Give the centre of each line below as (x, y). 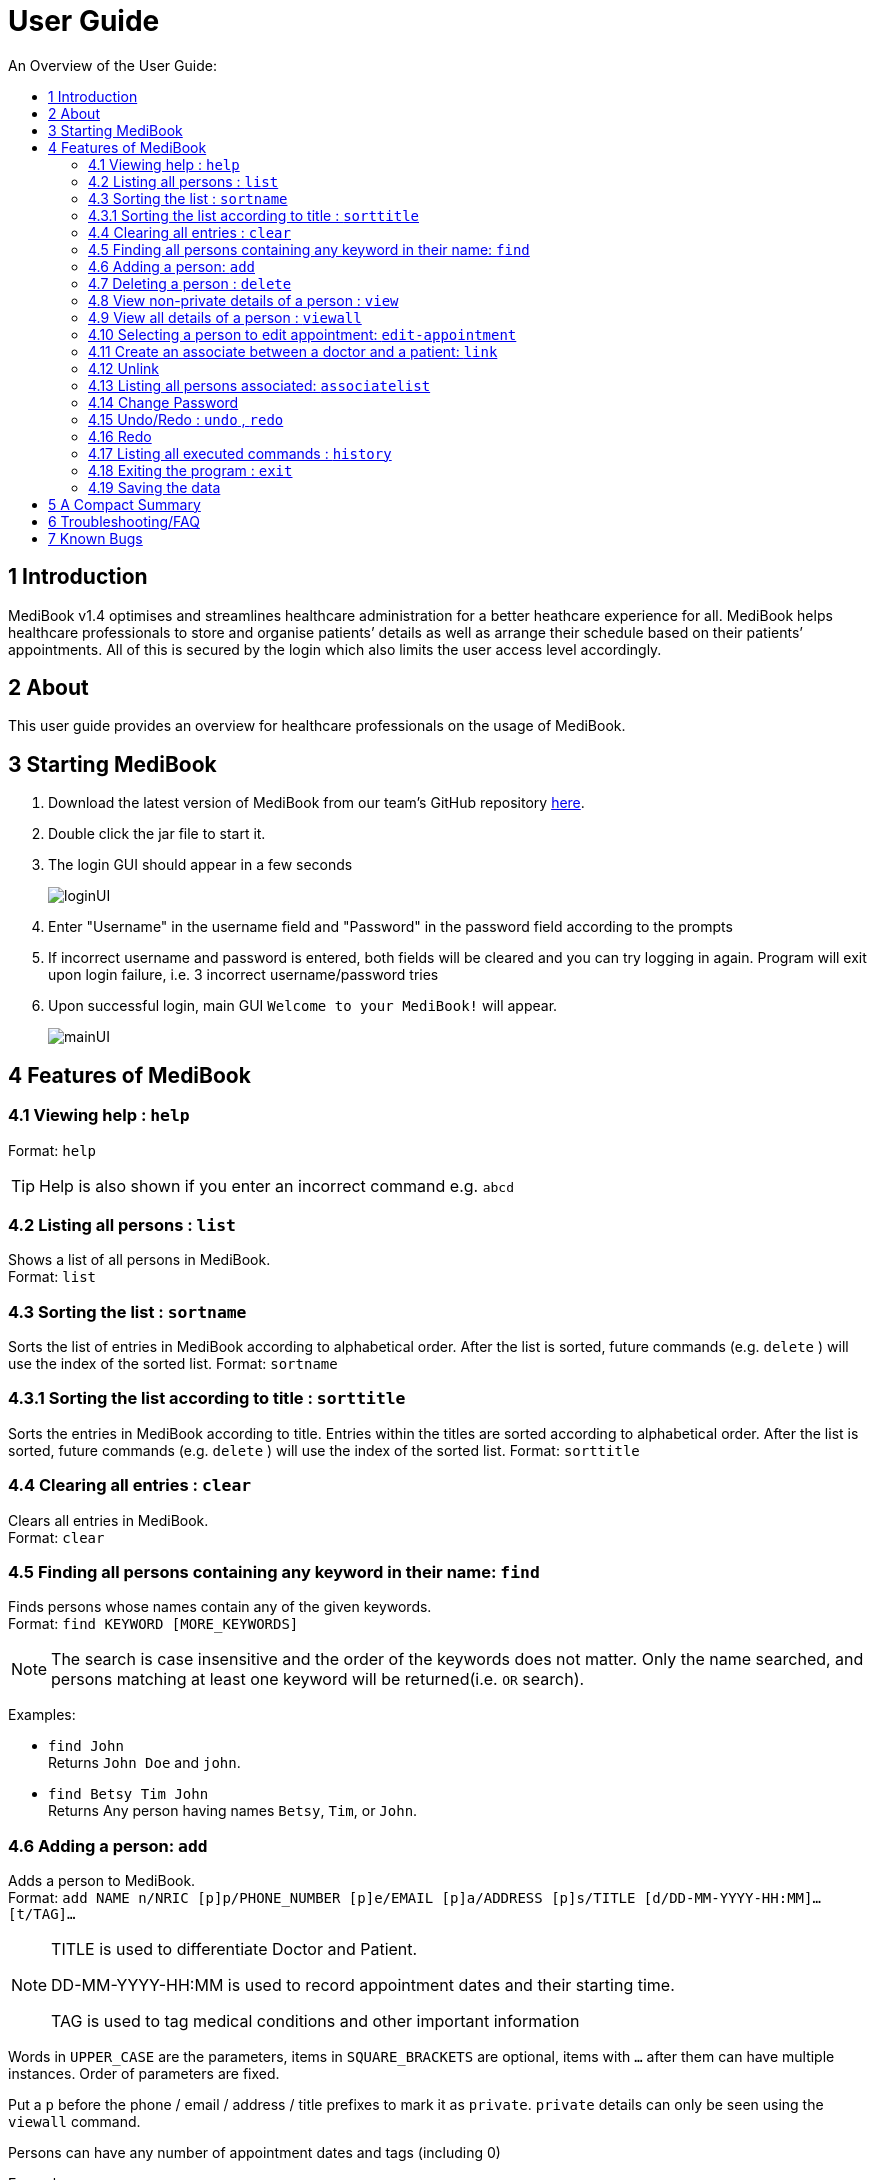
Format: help (52, 1150)
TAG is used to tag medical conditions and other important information (315, 2021)
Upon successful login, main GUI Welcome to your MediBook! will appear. (303, 1006)
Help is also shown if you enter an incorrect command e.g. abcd (277, 1185)
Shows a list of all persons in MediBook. (139, 1260)
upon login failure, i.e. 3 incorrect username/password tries (243, 975)
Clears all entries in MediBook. (108, 1520)
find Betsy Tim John (128, 1794)
